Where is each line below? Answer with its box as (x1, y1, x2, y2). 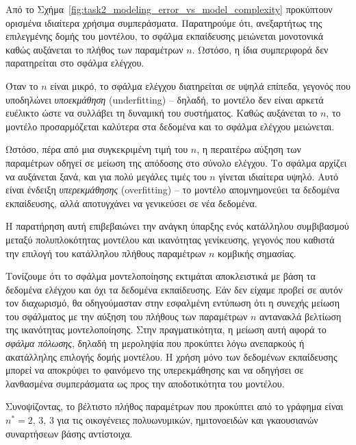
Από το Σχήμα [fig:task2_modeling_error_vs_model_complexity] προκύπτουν (5, 2, 333, 16)
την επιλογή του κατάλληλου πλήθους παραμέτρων (5, 245, 206, 260)
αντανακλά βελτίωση (259, 309, 342, 323)
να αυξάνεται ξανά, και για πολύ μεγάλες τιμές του (5, 169, 207, 183)
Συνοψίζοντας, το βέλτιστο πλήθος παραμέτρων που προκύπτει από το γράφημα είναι (5, 399, 344, 413)
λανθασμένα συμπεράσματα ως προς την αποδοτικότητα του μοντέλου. (5, 376, 285, 390)
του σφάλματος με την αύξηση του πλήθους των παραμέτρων (5, 309, 248, 323)
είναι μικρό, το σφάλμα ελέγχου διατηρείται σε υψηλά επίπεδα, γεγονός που (50, 78, 351, 93)
